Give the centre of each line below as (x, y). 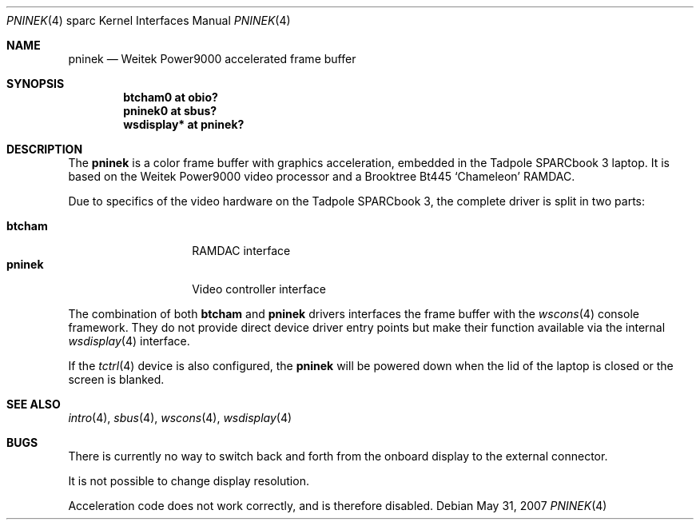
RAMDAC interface (241, 251)
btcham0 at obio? (171, 97)
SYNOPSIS (36, 84)
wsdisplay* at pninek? (184, 124)
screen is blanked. (116, 379)
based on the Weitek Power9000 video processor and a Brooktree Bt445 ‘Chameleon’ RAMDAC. (322, 176)
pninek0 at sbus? (170, 111)
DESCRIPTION (45, 149)
